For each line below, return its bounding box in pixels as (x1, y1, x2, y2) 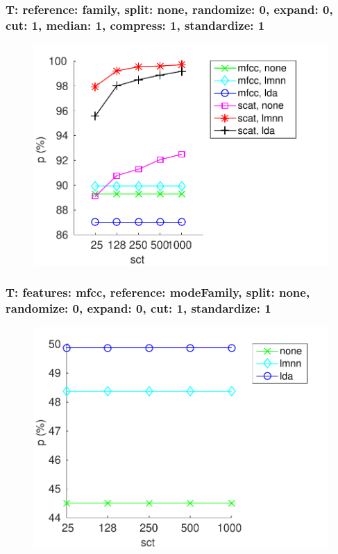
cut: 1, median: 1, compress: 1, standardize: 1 (6, 16, 265, 33)
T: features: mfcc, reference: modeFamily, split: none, (6, 284, 310, 301)
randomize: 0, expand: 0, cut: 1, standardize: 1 (6, 299, 271, 316)
